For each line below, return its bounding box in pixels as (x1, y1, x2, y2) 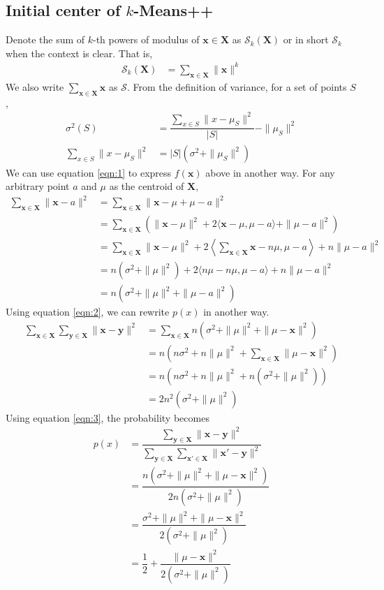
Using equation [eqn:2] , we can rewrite (6, 304, 170, 319)
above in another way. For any (205, 165, 335, 179)
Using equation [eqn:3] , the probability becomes (6, 410, 209, 425)
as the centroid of (109, 179, 184, 193)
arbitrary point (6, 179, 70, 193)
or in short (283, 32, 329, 47)
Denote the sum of (6, 32, 85, 47)
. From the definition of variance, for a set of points (126, 79, 347, 94)
